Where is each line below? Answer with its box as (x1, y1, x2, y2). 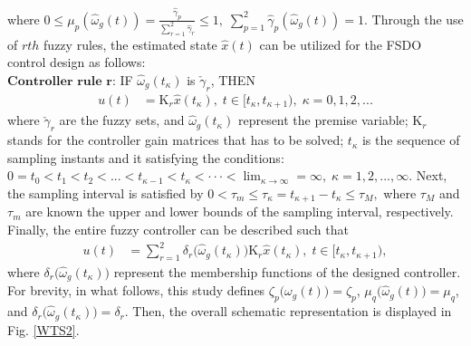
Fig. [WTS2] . (7, 320, 80, 339)
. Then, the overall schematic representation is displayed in (124, 302, 452, 321)
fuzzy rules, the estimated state (43, 34, 217, 53)
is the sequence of (361, 130, 460, 149)
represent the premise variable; (237, 111, 409, 130)
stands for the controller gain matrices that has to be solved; (7, 130, 344, 149)
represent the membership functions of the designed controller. (113, 262, 461, 281)
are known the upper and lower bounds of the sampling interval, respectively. (25, 202, 454, 221)
